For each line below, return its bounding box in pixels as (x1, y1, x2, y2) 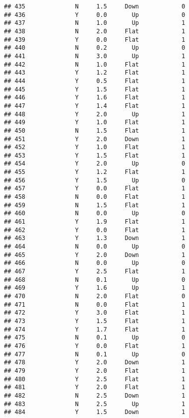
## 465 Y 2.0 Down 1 (4, 251, 186, 258)
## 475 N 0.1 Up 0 (4, 334, 186, 341)
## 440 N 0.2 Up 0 (4, 44, 186, 52)
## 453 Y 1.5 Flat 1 (4, 152, 186, 159)
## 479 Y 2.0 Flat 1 (4, 367, 186, 374)
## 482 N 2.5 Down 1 (4, 392, 186, 399)
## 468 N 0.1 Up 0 (4, 276, 186, 283)
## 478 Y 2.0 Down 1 (4, 359, 186, 366)
